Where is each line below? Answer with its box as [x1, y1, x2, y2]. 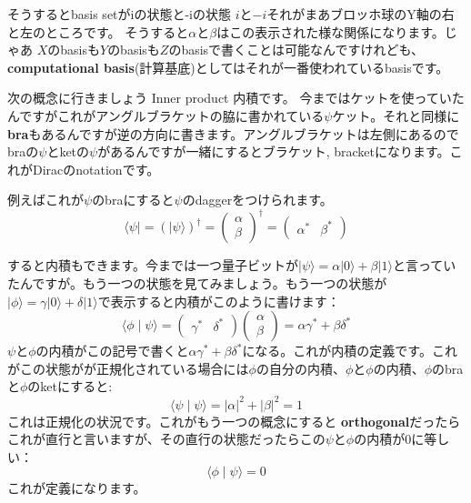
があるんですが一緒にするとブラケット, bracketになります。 [97, 142, 450, 161]
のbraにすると [92, 190, 175, 209]
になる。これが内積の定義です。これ [242, 341, 457, 360]
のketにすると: [27, 377, 113, 396]
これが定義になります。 [7, 478, 146, 498]
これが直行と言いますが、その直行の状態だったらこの [7, 429, 326, 448]
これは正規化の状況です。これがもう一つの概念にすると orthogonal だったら [7, 411, 461, 430]
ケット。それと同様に [332, 106, 460, 125]
